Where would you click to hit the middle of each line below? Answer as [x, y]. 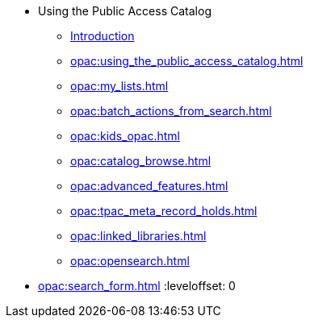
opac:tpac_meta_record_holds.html [164, 211]
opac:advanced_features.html [149, 186]
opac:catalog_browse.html [141, 161]
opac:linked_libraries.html [138, 236]
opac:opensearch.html [130, 261]
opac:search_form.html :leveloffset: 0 [137, 286]
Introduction [103, 36]
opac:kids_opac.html [125, 136]
